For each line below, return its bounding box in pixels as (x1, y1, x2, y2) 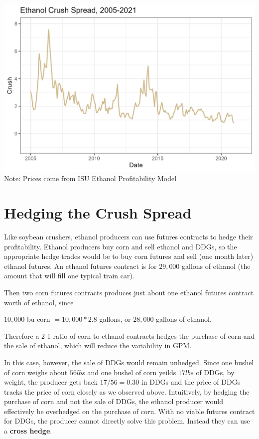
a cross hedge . (4, 426, 52, 436)
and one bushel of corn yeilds (87, 367, 176, 377)
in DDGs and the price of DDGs (141, 377, 241, 387)
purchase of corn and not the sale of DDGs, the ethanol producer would (4, 396, 223, 407)
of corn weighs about (4, 367, 68, 377)
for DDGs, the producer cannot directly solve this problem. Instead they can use (4, 416, 250, 426)
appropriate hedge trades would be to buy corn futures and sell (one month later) (4, 251, 254, 261)
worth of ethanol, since (4, 297, 74, 307)
